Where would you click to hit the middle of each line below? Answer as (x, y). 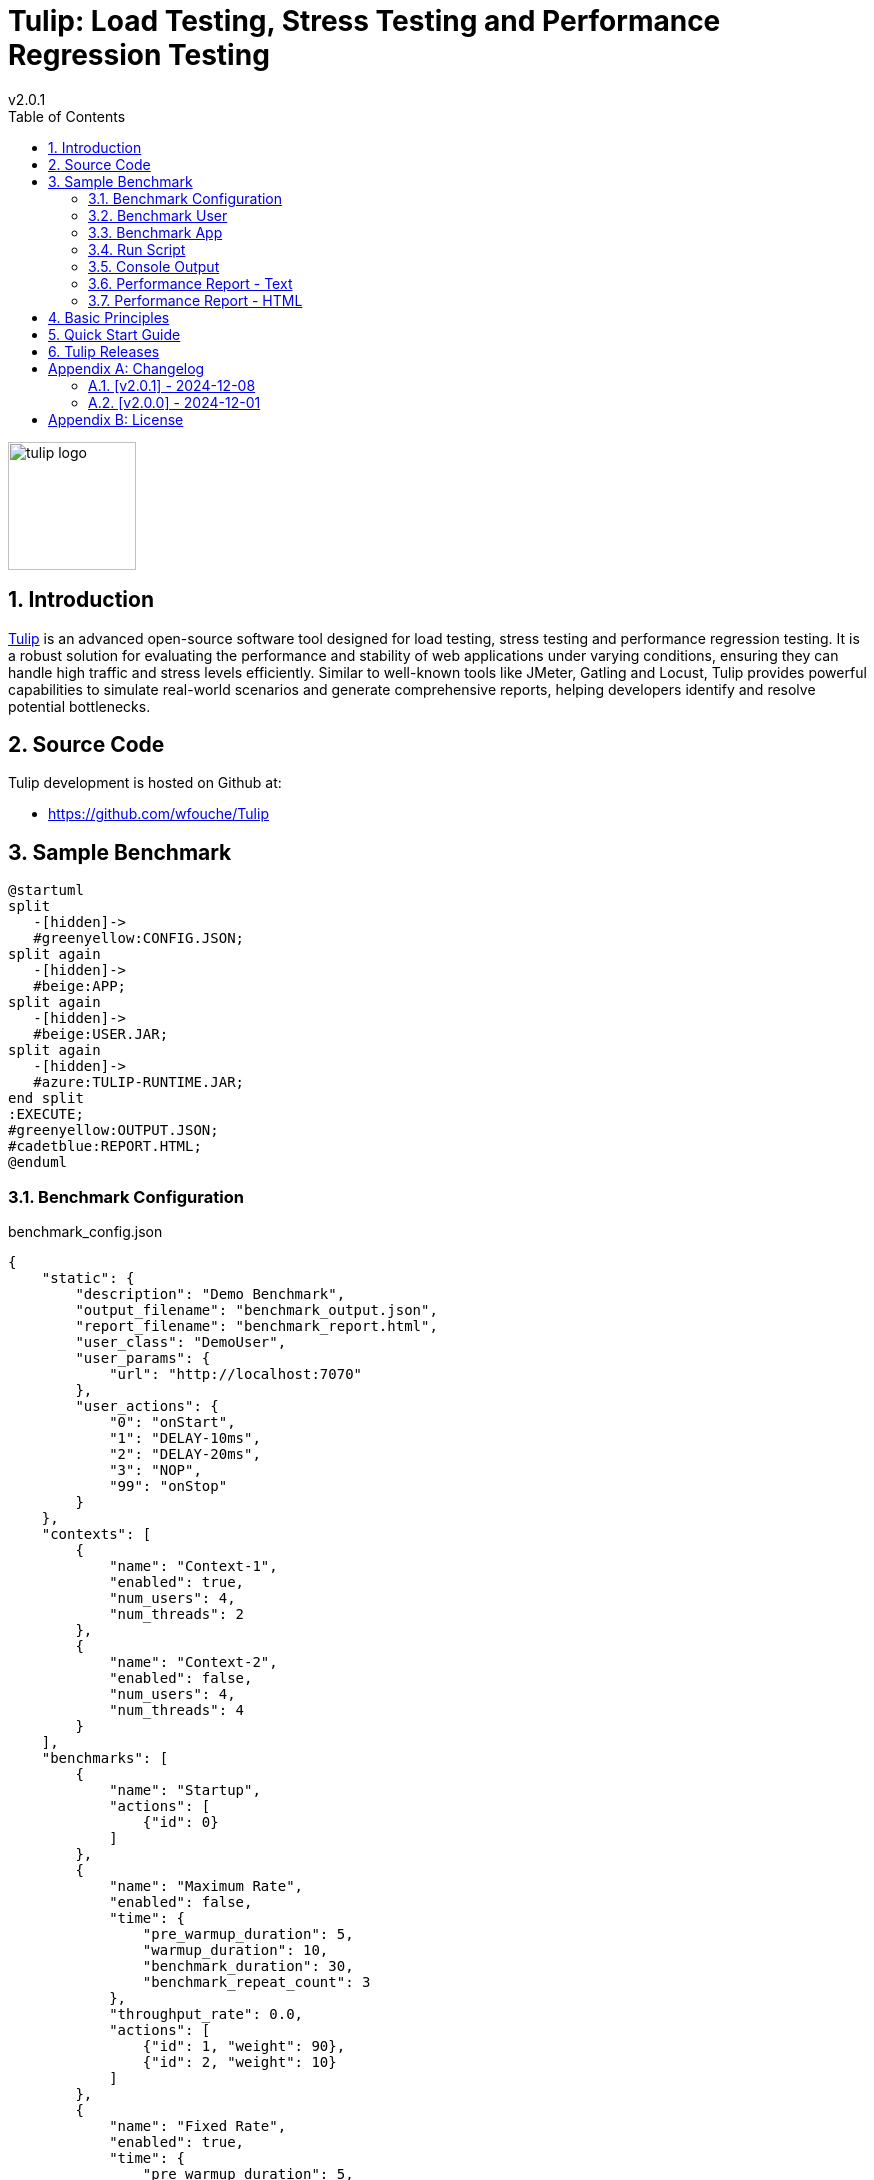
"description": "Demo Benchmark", (210, 1294)
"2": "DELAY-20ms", (185, 1454)
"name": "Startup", (185, 1790)
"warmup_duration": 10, (235, 1950)
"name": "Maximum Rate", (206, 1886)
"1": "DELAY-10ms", (185, 1438)
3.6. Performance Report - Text (190, 283)
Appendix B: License (116, 419)
